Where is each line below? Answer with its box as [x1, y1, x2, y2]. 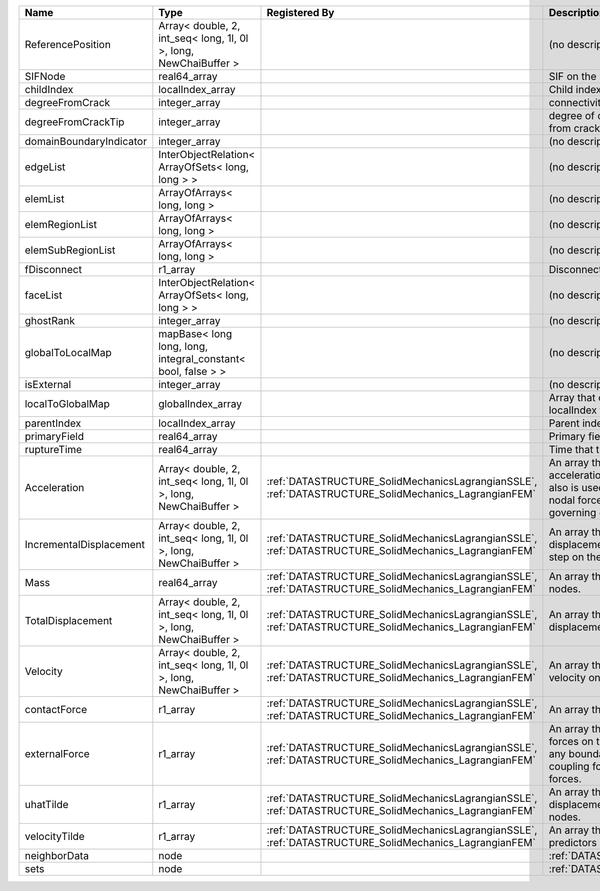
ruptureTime [24, 443, 83, 456]
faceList [24, 288, 63, 302]
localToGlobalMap [24, 397, 110, 410]
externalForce [24, 747, 90, 760]
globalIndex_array [158, 397, 243, 410]
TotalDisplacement [24, 614, 113, 627]
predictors [548, 836, 597, 849]
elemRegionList [24, 218, 98, 231]
